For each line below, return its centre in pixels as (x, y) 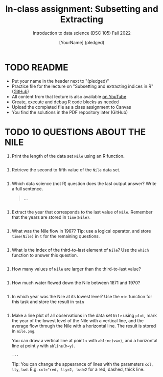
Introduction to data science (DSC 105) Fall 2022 (82, 33)
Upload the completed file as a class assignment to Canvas (71, 107)
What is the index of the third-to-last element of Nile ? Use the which (80, 250)
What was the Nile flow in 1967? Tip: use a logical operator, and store (81, 231)
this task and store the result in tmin (48, 302)
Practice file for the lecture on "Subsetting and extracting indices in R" (82, 86)
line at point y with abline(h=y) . (43, 346)
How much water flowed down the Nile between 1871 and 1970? (76, 283)
